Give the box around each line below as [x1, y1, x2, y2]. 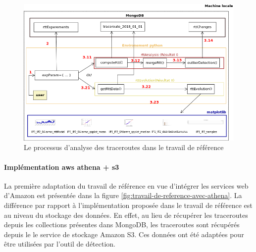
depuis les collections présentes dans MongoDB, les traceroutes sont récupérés [4, 219, 240, 230]
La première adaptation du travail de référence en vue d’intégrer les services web [4, 180, 249, 191]
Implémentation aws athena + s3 [4, 161, 119, 172]
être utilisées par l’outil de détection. [4, 239, 116, 249]
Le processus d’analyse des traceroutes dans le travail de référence [24, 142, 224, 152]
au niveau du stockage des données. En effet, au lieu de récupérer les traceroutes [4, 209, 248, 220]
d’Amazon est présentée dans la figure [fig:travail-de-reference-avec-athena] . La [4, 190, 242, 201]
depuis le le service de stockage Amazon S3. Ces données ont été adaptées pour [4, 229, 244, 239]
